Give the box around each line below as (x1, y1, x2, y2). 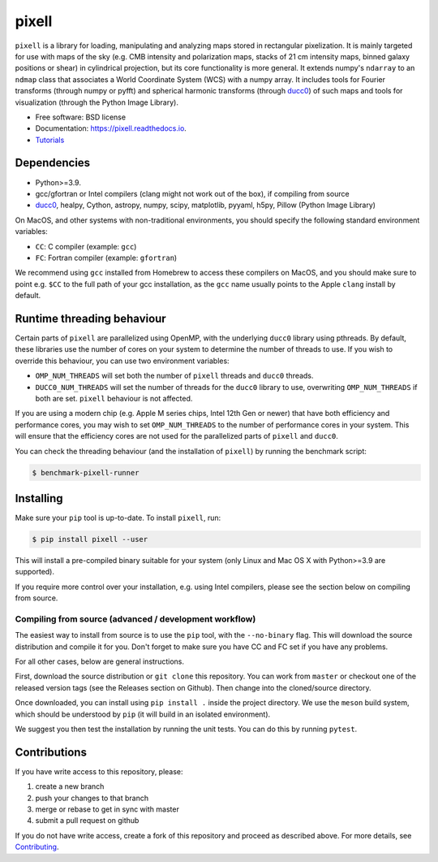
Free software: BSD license (35, 112, 126, 122)
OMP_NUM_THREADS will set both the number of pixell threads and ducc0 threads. (35, 370, 314, 381)
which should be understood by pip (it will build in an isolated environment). (15, 709, 271, 719)
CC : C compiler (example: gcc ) (35, 241, 137, 251)
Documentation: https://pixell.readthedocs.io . (35, 123, 187, 133)
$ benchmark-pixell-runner (32, 468, 140, 477)
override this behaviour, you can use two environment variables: (15, 356, 230, 366)
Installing (15, 492, 64, 505)
